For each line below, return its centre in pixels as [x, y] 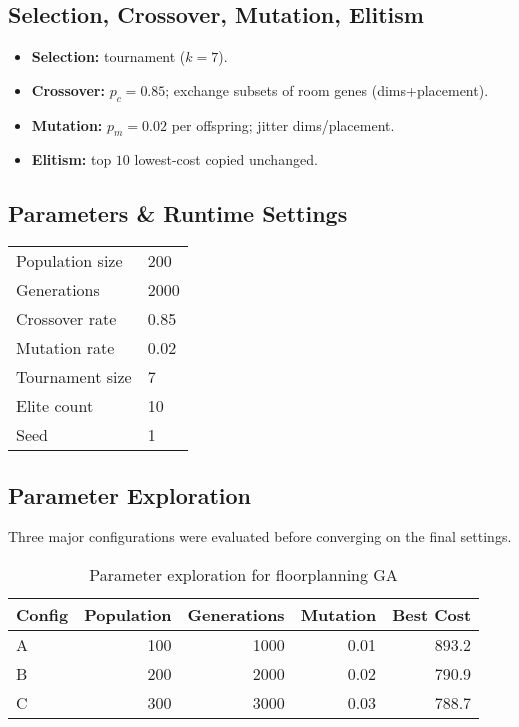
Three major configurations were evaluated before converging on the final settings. [260, 536]
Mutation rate [65, 348]
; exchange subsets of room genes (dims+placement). [327, 89]
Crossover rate [66, 319]
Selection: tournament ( [108, 56]
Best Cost [432, 614]
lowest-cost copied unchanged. [226, 159]
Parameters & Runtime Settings [178, 213]
